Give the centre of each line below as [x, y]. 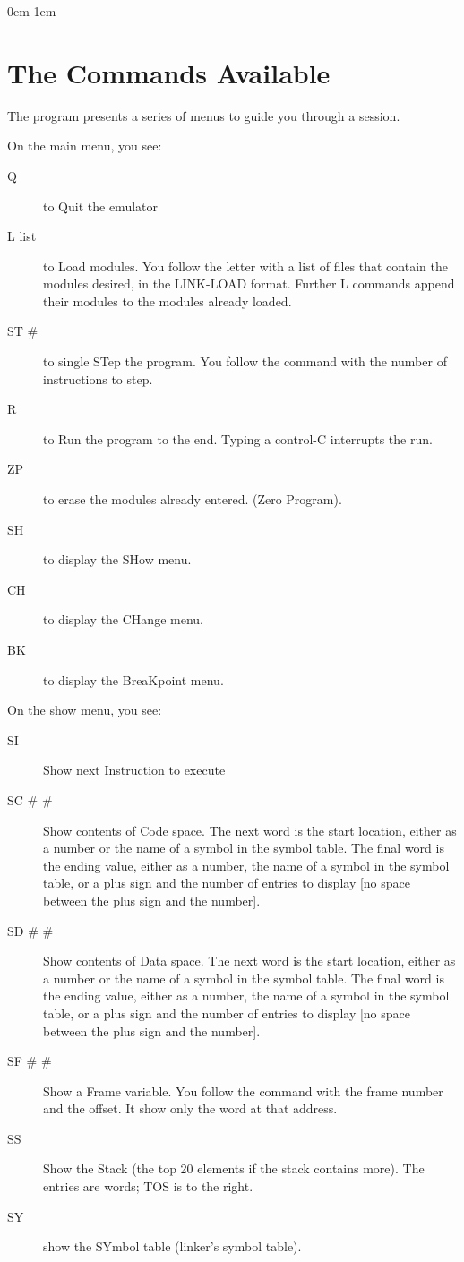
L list [22, 236]
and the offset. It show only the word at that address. [190, 1108]
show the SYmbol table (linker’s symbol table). [172, 1246]
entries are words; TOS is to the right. [148, 1186]
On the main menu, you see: [85, 146]
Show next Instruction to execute [134, 770]
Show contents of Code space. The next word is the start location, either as [250, 830]
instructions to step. [98, 378]
